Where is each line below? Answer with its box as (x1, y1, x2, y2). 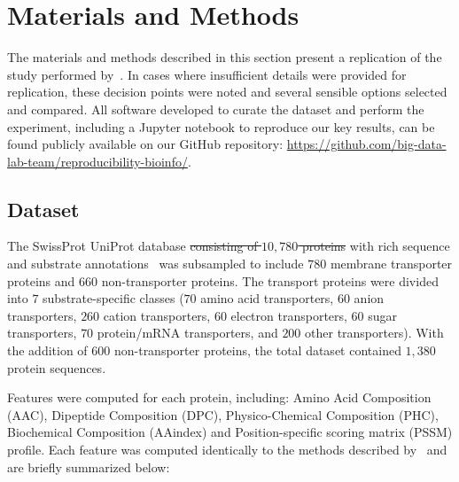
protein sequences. (7, 358, 106, 377)
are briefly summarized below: (7, 457, 170, 476)
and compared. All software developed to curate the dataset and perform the (7, 99, 424, 118)
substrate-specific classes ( (43, 289, 184, 307)
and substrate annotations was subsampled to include (7, 254, 304, 273)
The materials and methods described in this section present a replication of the (7, 48, 442, 66)
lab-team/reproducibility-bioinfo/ (7, 152, 188, 170)
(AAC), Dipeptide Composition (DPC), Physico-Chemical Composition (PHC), (7, 405, 439, 424)
